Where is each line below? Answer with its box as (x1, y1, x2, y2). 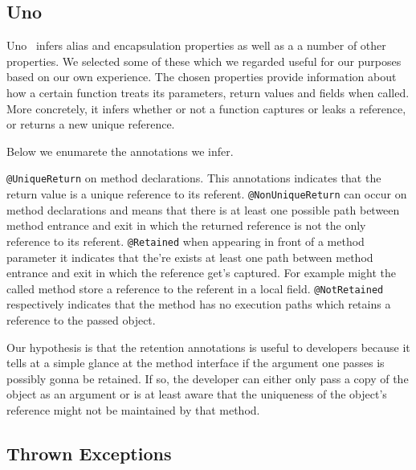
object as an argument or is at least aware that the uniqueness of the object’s (6, 386, 387, 403)
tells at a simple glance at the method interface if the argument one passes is (6, 354, 385, 371)
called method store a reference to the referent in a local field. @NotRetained (6, 280, 384, 296)
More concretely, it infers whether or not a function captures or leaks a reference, (6, 100, 406, 116)
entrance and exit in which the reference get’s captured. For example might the (6, 264, 397, 281)
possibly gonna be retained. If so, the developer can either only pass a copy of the (6, 370, 409, 386)
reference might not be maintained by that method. (6, 401, 260, 418)
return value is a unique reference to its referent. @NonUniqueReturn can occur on (6, 186, 407, 202)
